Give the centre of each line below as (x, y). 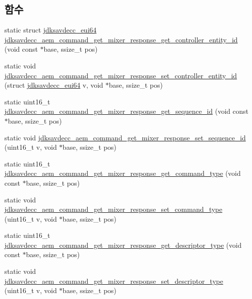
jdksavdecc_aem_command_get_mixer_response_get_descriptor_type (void (123, 245)
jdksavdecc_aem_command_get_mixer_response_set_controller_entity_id (121, 75)
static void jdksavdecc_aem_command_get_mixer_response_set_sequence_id (125, 137)
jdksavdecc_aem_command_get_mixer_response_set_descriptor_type (114, 281)
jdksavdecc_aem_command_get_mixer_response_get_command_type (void (123, 173)
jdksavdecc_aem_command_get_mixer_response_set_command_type (113, 209)
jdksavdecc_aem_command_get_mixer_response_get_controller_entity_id (121, 39)
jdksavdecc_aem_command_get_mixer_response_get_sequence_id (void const (126, 111)
